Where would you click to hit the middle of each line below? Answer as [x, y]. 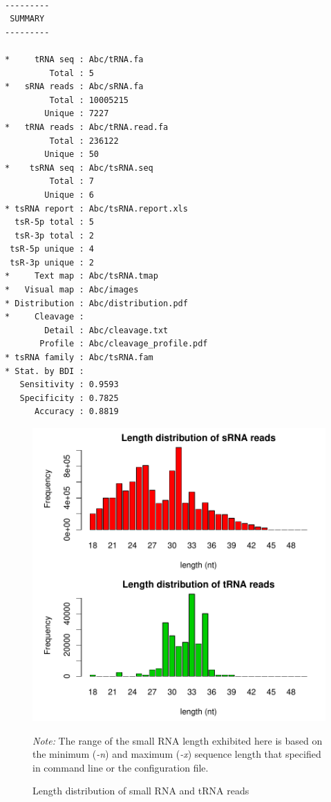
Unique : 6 [69, 195]
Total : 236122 [84, 141]
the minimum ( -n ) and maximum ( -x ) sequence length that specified [177, 754]
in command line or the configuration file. [121, 767]
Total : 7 [72, 181]
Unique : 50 [72, 155]
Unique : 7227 [77, 114]
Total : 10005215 [89, 100]
